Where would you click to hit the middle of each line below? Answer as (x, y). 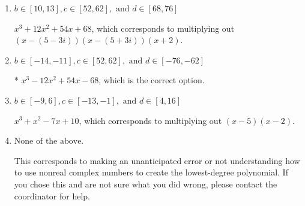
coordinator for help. (52, 196)
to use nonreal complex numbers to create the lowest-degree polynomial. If (151, 172)
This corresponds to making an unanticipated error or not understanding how (157, 160)
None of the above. (49, 142)
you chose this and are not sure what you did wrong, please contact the (146, 184)
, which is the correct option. (152, 80)
